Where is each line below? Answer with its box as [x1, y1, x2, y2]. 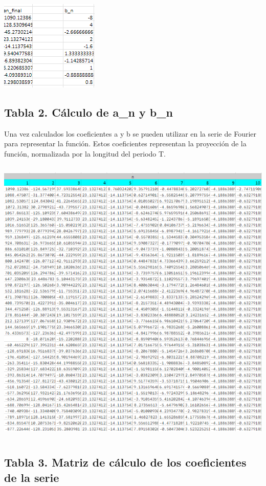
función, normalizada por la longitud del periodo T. [4, 148, 166, 159]
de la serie [4, 469, 59, 485]
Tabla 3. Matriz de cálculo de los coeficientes [4, 454, 247, 470]
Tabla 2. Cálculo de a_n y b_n [4, 104, 173, 120]
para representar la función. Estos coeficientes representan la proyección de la [4, 138, 247, 149]
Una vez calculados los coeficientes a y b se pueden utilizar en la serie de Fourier [4, 128, 257, 139]
